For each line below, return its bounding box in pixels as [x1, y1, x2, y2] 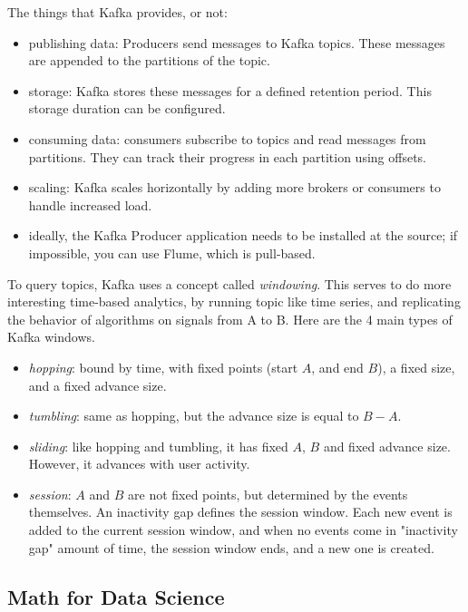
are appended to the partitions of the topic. [28, 51, 270, 70]
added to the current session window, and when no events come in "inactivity [28, 520, 458, 539]
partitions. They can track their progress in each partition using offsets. [28, 147, 426, 166]
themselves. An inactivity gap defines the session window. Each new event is [28, 502, 453, 521]
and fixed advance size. [323, 436, 451, 455]
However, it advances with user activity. [28, 454, 250, 473]
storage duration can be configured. [28, 99, 226, 118]
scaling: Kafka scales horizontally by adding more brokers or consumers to [28, 178, 441, 197]
